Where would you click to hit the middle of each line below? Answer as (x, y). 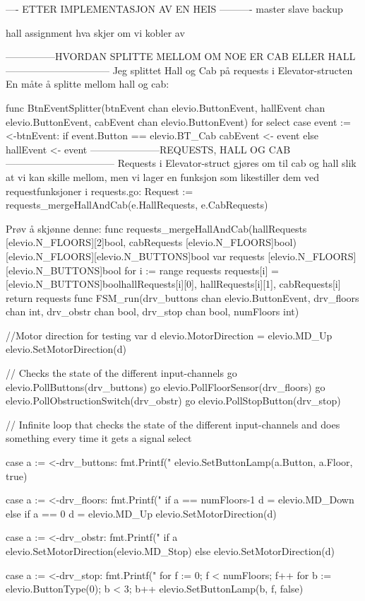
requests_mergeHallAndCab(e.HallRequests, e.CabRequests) (137, 205)
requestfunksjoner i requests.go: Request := (100, 191)
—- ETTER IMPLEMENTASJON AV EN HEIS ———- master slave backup (174, 8)
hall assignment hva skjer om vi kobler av (95, 32)
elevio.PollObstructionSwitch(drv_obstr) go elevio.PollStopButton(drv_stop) (173, 401)
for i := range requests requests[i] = (202, 270)
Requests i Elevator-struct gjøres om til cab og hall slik (237, 163)
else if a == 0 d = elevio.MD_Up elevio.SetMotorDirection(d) (141, 513)
